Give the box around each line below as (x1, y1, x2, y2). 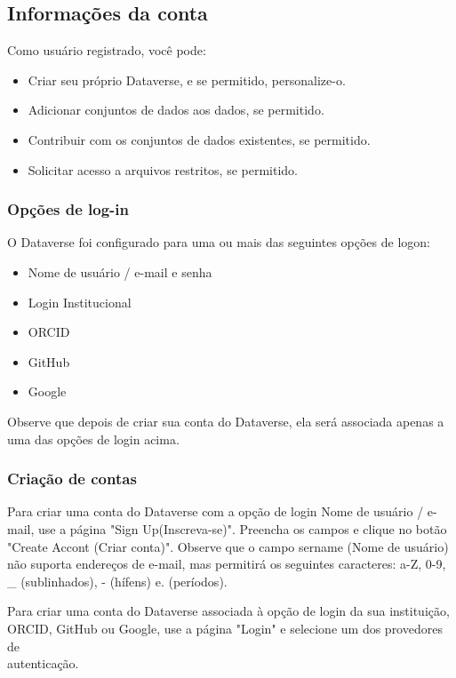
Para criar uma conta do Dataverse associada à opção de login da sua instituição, (7, 602, 450, 620)
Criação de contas (7, 467, 137, 490)
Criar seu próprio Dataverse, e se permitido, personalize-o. (28, 70, 346, 89)
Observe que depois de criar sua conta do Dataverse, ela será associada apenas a (7, 411, 444, 430)
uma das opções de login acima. (7, 429, 180, 448)
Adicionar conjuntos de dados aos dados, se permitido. (28, 100, 324, 119)
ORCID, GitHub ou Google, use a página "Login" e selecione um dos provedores (7, 618, 443, 637)
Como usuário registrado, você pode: (7, 41, 206, 60)
